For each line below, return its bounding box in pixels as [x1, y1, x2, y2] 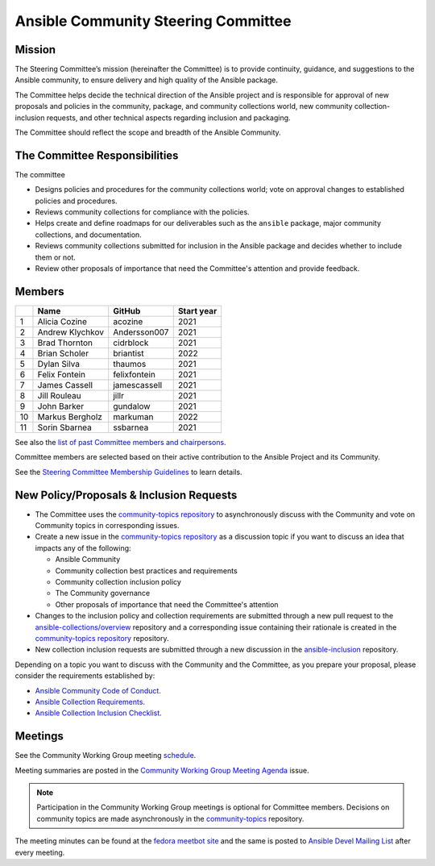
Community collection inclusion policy [55, 577, 181, 586]
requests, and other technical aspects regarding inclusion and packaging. [46, 113, 291, 123]
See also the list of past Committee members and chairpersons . [14, 437, 226, 447]
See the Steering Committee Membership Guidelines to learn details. [14, 467, 242, 477]
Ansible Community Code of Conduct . [35, 685, 161, 695]
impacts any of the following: [35, 543, 132, 552]
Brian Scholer [37, 348, 89, 359]
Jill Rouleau [37, 389, 81, 401]
